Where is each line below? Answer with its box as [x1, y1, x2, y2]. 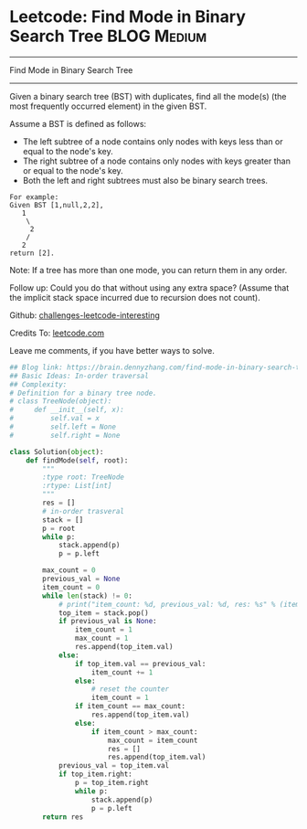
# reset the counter [90, 685, 170, 694]
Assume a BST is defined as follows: [9, 118, 147, 129]
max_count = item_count [107, 736, 198, 745]
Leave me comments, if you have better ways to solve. [9, 345, 215, 356]
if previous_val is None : [58, 617, 157, 626]
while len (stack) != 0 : [42, 591, 132, 600]
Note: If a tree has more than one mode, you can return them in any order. [9, 264, 288, 275]
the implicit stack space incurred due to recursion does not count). [9, 292, 260, 303]
